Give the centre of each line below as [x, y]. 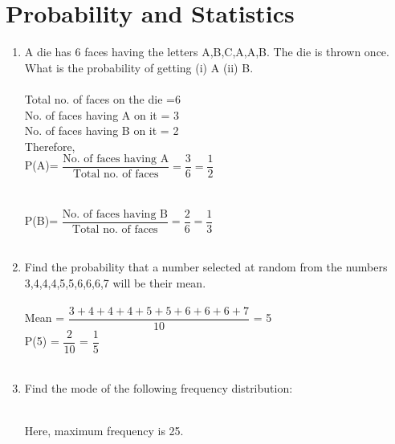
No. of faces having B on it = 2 [102, 130]
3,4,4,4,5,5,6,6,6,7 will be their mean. [115, 282]
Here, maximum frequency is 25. [104, 430]
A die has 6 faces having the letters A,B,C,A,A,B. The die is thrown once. [207, 52]
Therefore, [50, 146]
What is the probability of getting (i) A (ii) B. [139, 67]
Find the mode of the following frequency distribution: [159, 387]
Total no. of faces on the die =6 [102, 98]
